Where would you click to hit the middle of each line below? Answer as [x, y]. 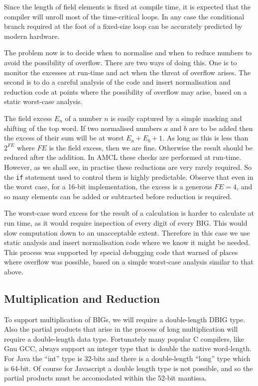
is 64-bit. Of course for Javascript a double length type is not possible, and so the [129, 368]
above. [14, 271]
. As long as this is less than [205, 138]
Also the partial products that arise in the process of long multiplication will [121, 329]
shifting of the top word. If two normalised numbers [83, 128]
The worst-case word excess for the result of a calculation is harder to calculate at [129, 213]
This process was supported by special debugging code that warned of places [121, 252]
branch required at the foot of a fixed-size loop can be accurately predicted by [123, 26]
